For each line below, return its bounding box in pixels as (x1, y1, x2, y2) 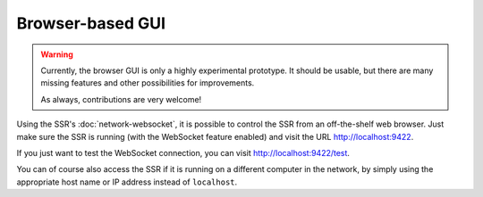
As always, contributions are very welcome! (40, 94, 202, 104)
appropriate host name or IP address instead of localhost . (16, 176, 238, 187)
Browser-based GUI (16, 13, 165, 33)
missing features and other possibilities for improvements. (40, 78, 255, 88)
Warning (40, 49, 73, 60)
